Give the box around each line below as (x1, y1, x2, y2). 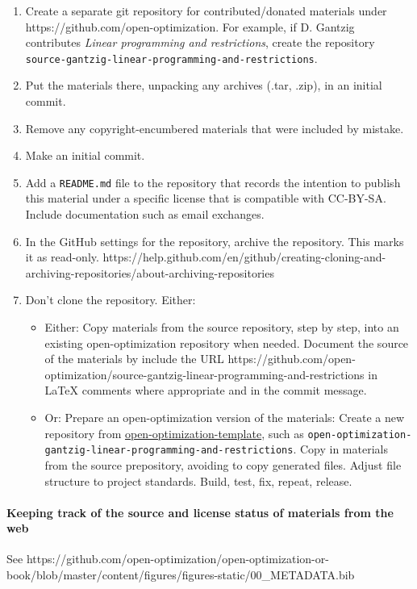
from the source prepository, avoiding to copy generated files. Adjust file (44, 456, 402, 473)
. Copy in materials (293, 441, 388, 457)
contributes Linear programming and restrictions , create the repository (25, 34, 375, 51)
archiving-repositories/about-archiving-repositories (25, 264, 274, 281)
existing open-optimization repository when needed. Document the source (44, 334, 409, 351)
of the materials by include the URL (44, 350, 224, 367)
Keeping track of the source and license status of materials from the (6, 503, 394, 520)
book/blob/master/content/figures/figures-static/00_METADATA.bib (6, 566, 355, 583)
